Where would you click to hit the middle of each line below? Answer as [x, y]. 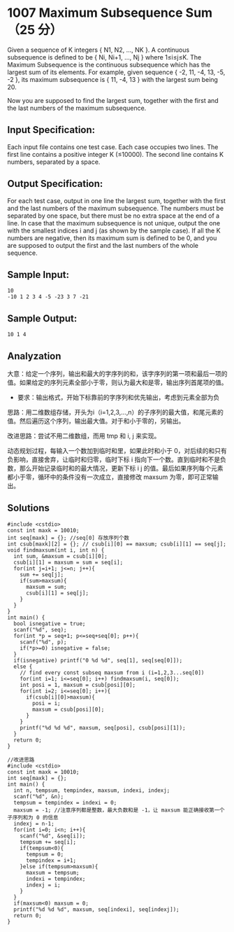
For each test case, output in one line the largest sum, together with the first [116, 200]
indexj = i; [43, 885]
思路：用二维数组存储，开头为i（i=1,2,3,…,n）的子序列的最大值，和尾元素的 [115, 412]
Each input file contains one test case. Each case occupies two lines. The [113, 147]
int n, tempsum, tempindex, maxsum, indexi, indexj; [92, 790]
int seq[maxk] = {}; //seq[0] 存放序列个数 [68, 538]
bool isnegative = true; [50, 624]
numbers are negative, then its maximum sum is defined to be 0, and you [112, 238]
